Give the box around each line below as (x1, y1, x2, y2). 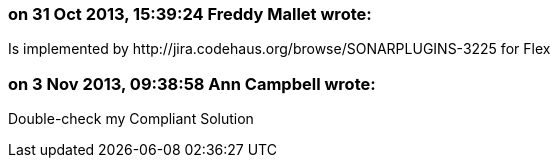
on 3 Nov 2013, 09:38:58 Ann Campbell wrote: (8, 73, 376, 94)
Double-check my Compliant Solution (8, 110, 254, 128)
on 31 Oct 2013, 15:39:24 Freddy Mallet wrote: (8, 4, 372, 24)
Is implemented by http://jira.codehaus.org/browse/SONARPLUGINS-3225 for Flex (8, 40, 551, 58)
